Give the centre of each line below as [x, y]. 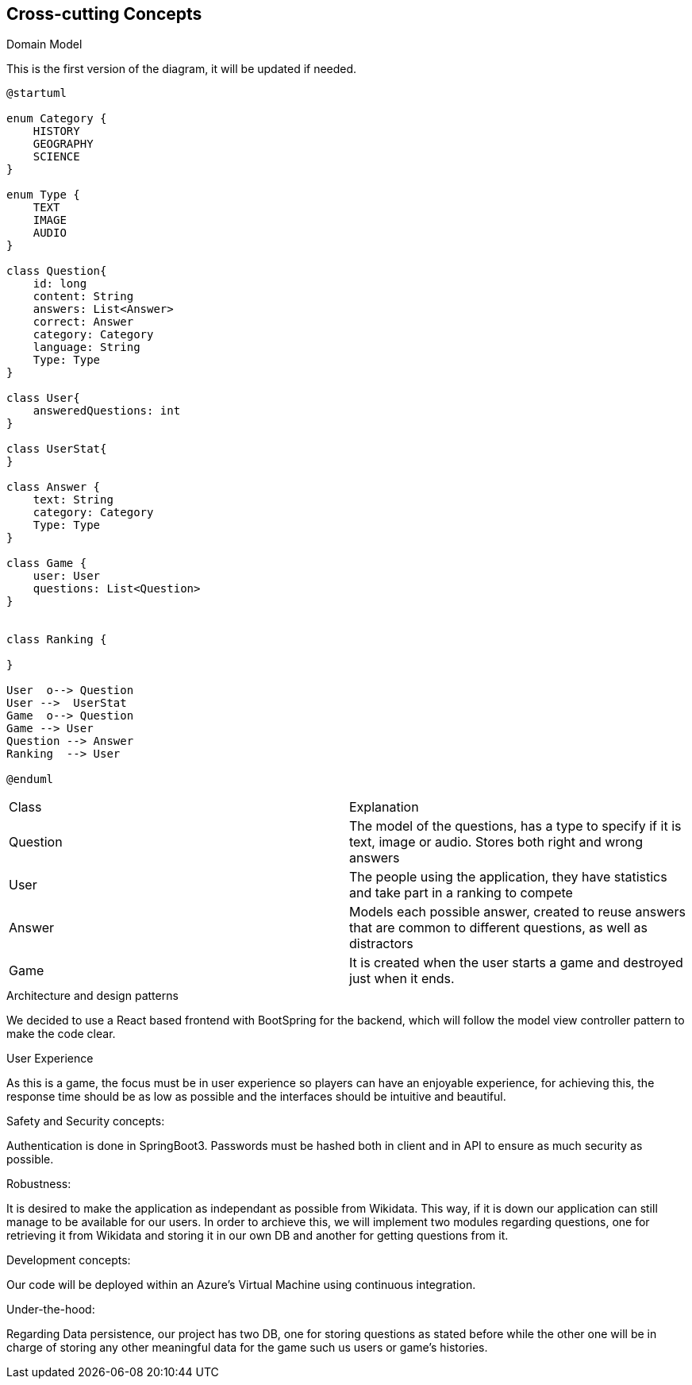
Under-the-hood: [51, 1310]
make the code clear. [61, 1034]
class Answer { [54, 487]
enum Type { [43, 195]
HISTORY [56, 131]
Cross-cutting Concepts [104, 14]
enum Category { [57, 119]
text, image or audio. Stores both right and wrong [496, 842]
